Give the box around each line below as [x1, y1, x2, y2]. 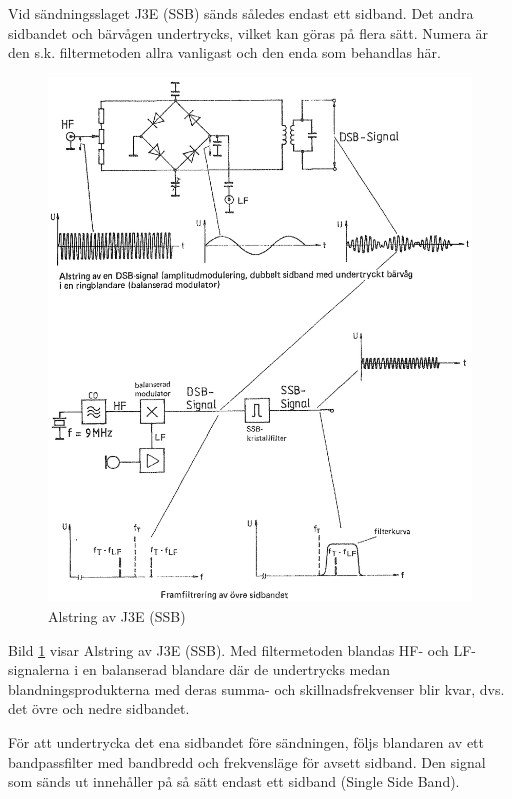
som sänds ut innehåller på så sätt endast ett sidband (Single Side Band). [8, 771, 460, 792]
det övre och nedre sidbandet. [8, 698, 190, 719]
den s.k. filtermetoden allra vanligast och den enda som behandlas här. [8, 42, 441, 63]
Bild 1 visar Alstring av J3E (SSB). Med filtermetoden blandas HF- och [8, 639, 449, 660]
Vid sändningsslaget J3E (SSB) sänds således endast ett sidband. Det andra [8, 3, 474, 23]
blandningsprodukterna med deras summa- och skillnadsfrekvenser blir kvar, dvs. [8, 678, 505, 699]
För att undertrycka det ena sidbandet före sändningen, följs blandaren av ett [8, 731, 484, 752]
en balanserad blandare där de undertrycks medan [82, 659, 391, 680]
